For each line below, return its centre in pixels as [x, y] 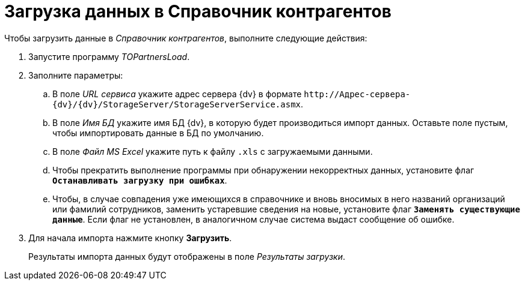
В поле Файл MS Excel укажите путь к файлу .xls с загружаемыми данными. [213, 151]
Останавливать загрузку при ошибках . [140, 180]
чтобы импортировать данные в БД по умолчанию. [158, 133]
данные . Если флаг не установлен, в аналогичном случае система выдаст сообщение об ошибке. [253, 219]
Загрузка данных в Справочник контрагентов [198, 11]
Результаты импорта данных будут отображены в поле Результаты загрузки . [187, 256]
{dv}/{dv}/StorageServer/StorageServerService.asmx [177, 104]
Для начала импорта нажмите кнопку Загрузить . [130, 238]
